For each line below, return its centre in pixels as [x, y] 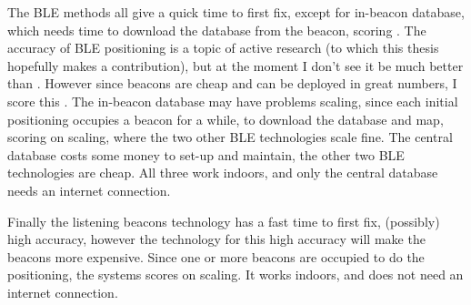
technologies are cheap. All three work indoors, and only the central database [223, 173]
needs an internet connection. [89, 190]
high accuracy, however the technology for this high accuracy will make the [216, 239]
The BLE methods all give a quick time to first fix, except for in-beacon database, [236, 12]
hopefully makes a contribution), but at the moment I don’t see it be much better [235, 65]
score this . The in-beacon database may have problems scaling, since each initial [233, 101]
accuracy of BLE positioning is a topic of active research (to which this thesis [223, 48]
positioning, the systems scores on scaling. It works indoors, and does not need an [235, 274]
